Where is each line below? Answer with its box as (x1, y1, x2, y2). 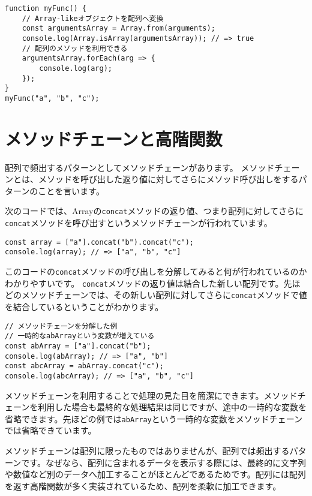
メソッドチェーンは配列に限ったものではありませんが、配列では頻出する (5, 444, 290, 457)
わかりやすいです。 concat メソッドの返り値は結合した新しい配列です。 (5, 276, 284, 289)
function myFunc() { (5, 4, 87, 13)
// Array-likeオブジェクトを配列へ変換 (22, 14, 164, 23)
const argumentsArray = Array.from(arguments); (22, 24, 215, 33)
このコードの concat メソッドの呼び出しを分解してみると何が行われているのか (5, 265, 307, 278)
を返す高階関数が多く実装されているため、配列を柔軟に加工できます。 (5, 479, 281, 492)
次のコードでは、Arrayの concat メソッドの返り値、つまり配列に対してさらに (5, 205, 304, 217)
